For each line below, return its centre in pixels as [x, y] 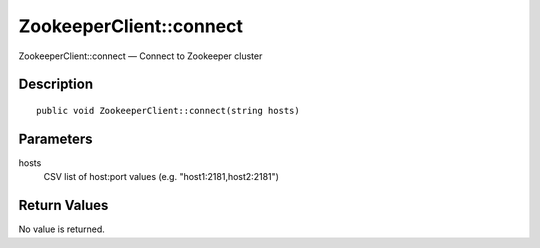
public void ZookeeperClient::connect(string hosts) [168, 110]
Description [56, 84]
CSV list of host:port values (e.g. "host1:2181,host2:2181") [161, 177]
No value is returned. [61, 229]
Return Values [63, 205]
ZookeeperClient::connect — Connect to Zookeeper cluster [140, 56]
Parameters [55, 138]
